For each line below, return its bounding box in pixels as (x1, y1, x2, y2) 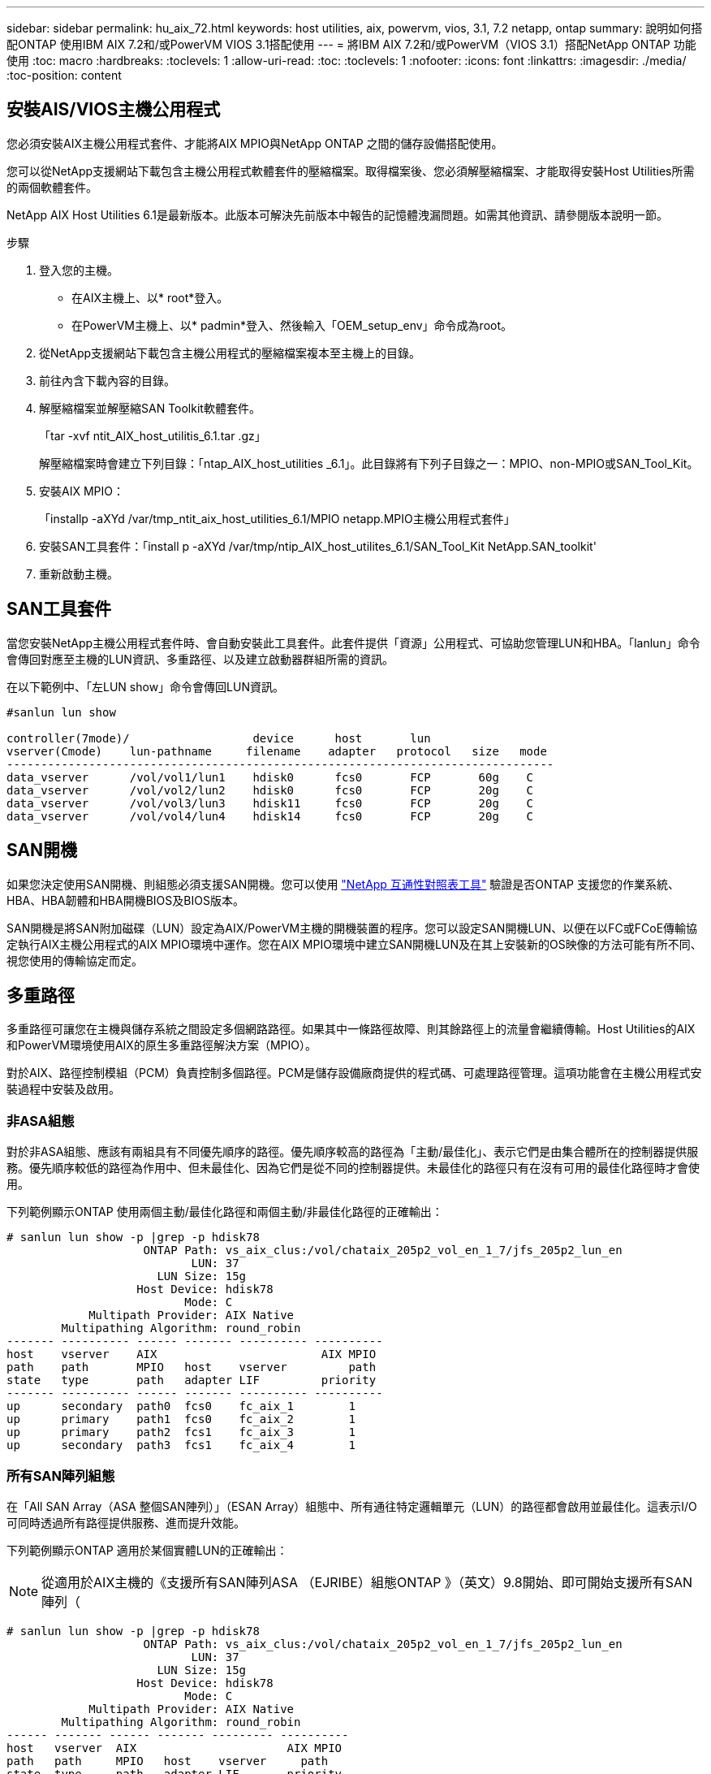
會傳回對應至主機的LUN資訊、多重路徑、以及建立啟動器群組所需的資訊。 (6, 651, 394, 666)
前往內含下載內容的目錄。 (39, 373, 175, 387)
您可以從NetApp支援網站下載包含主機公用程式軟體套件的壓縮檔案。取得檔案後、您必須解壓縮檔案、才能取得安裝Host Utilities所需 (6, 163, 695, 178)
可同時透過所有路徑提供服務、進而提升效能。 (6, 1515, 245, 1530)
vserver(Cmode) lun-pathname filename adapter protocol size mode (6, 744, 547, 758)
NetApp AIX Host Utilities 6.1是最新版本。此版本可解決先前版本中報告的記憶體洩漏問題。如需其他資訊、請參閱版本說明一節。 (6, 207, 668, 222)
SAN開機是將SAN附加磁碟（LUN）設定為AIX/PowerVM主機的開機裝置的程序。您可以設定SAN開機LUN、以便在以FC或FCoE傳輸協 (6, 920, 698, 935)
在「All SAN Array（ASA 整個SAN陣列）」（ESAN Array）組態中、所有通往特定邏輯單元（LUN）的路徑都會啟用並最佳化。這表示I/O (6, 1499, 697, 1513)
